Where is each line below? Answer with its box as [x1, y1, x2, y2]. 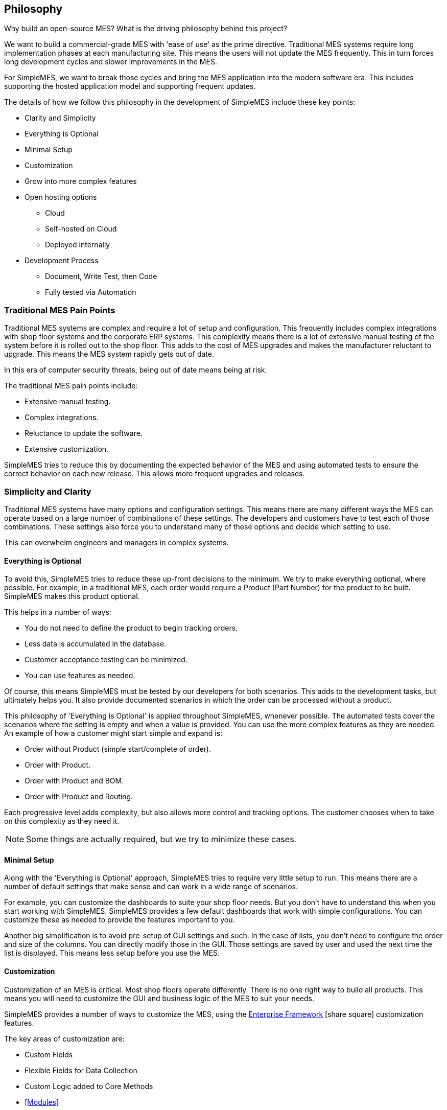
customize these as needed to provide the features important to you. [4, 915, 235, 924]
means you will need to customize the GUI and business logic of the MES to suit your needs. [4, 993, 314, 1003]
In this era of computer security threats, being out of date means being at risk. [4, 365, 267, 375]
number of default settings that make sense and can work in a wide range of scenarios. [4, 882, 298, 891]
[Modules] [25, 1097, 59, 1106]
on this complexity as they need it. [4, 817, 120, 826]
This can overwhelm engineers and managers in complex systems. [4, 538, 229, 547]
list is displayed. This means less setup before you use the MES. [4, 949, 220, 958]
